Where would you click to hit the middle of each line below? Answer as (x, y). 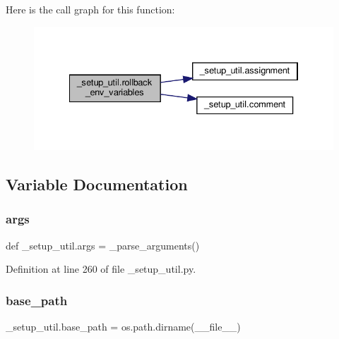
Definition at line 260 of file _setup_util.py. (101, 269)
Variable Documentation (97, 184)
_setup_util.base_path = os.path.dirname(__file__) (123, 327)
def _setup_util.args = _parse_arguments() (103, 245)
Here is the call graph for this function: (90, 9)
